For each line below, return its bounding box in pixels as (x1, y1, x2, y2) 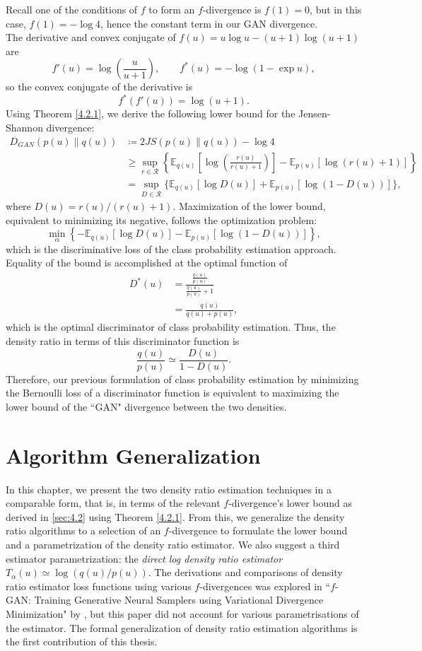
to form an (148, 2, 195, 16)
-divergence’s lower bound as (228, 495, 353, 510)
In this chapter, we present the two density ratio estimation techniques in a (6, 481, 332, 496)
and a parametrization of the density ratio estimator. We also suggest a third (6, 536, 340, 551)
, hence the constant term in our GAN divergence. (100, 16, 318, 30)
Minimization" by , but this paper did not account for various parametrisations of (6, 606, 359, 621)
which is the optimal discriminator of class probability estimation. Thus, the (6, 319, 336, 334)
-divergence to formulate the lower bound (168, 523, 348, 538)
